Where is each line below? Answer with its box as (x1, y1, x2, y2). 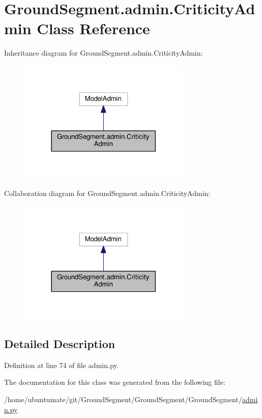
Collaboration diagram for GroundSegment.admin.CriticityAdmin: (4, 187, 211, 198)
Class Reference (37, 18, 150, 39)
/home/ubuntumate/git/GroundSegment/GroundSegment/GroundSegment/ (4, 394, 242, 404)
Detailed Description (4, 335, 115, 351)
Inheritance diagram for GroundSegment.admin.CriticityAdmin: (4, 47, 203, 58)
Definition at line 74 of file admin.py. (4, 359, 119, 370)
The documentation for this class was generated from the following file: (4, 377, 225, 387)
